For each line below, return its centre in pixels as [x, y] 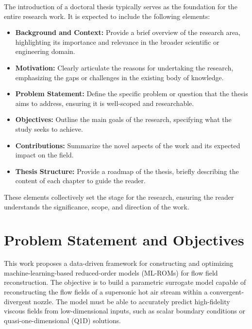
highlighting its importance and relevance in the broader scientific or [117, 42]
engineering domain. [45, 51]
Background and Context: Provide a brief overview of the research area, [128, 32]
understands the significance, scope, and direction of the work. [97, 206]
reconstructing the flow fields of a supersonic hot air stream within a [106, 292]
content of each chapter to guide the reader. [80, 181]
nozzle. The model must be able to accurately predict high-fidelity [132, 301]
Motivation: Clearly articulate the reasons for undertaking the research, [124, 67]
